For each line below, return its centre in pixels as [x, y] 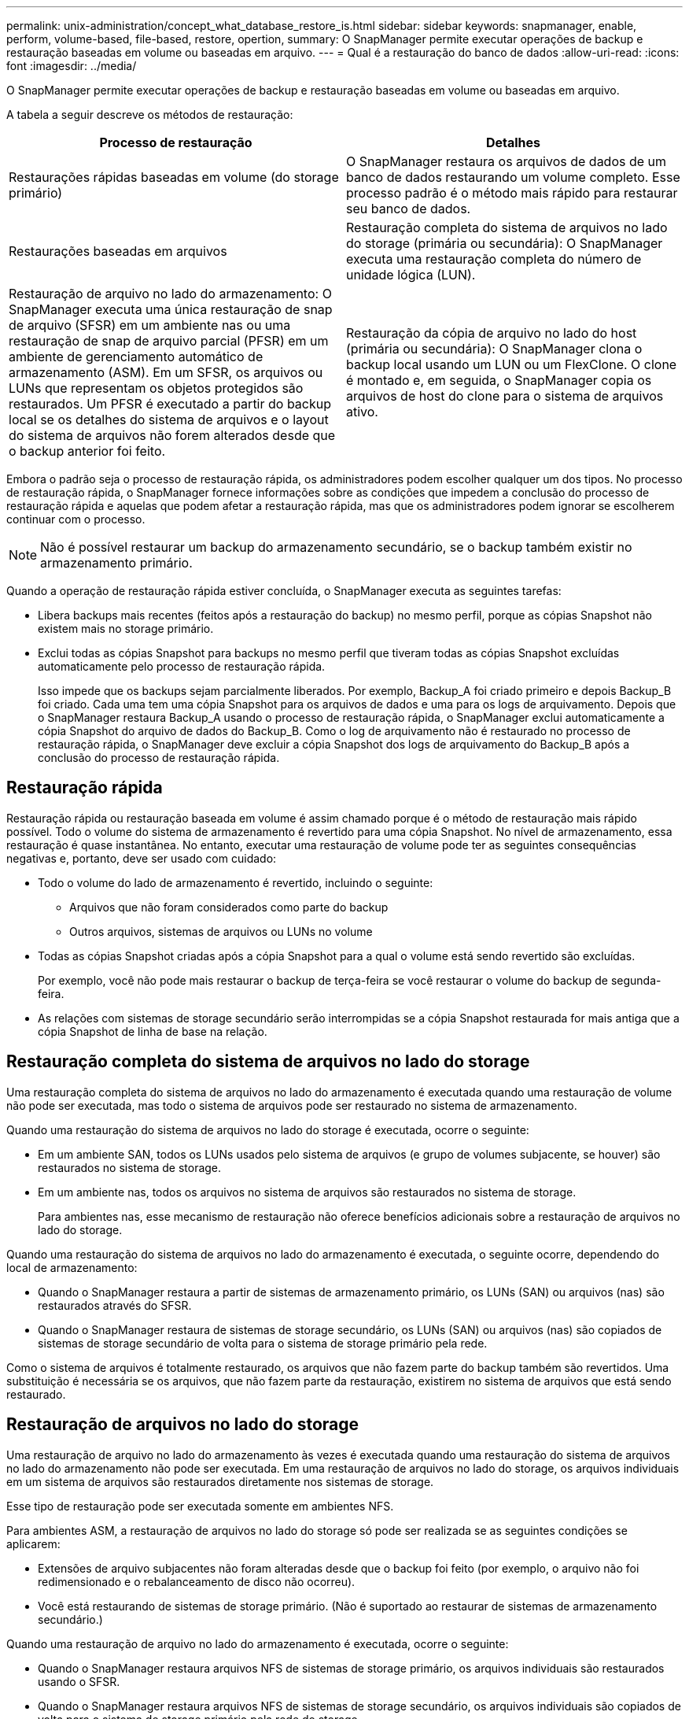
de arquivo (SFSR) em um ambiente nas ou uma [150, 325]
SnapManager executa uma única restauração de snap [171, 309]
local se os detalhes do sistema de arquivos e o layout [169, 420]
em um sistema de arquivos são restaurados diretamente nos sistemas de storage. [220, 1481]
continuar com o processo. [76, 519]
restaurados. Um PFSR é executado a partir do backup [170, 404]
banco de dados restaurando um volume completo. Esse [513, 177]
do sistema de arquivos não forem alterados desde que [172, 435]
